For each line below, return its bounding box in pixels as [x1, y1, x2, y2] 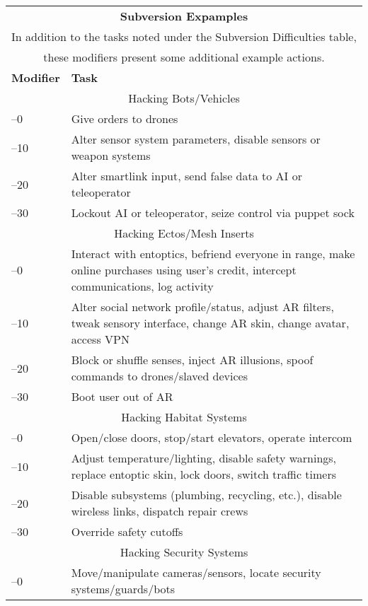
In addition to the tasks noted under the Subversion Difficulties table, [11, 28, 357, 45]
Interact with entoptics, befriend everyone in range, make [71, 245, 355, 262]
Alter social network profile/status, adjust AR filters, [71, 298, 334, 315]
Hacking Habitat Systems [121, 409, 247, 425]
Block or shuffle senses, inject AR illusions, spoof [71, 351, 314, 368]
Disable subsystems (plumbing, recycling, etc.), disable [71, 486, 342, 503]
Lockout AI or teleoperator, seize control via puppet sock [71, 204, 355, 221]
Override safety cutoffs [71, 523, 183, 540]
